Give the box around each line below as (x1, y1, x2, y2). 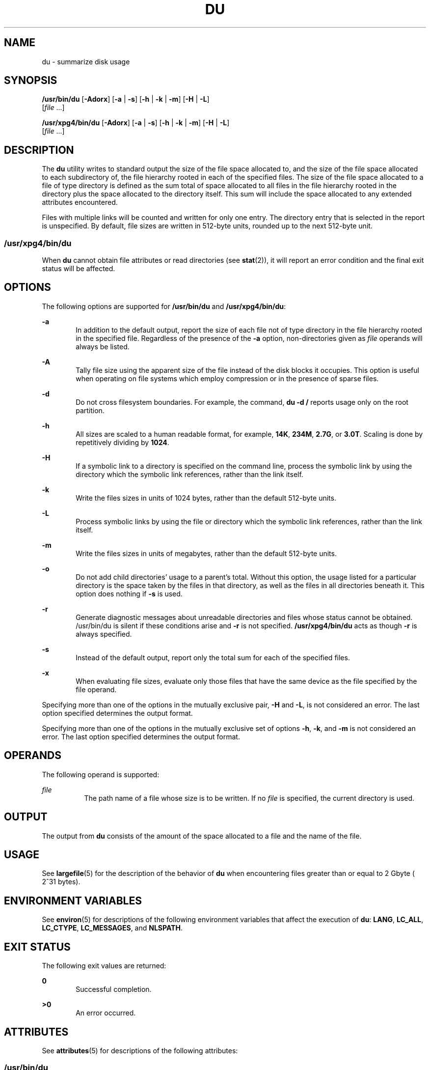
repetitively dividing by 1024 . (76, 438, 169, 447)
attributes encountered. (42, 198, 118, 207)
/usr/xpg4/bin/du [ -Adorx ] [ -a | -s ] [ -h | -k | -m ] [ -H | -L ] (42, 118, 230, 127)
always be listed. (76, 342, 130, 351)
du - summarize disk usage (42, 57, 130, 66)
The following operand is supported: (42, 770, 160, 779)
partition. (76, 406, 105, 415)
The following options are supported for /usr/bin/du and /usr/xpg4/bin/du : (42, 302, 286, 310)
